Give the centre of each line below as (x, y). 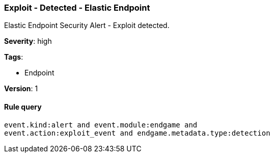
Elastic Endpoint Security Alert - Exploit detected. (87, 25)
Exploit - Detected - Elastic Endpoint (77, 8)
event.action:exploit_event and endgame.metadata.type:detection (137, 133)
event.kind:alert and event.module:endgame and (101, 125)
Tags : (14, 57)
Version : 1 (21, 89)
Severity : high (28, 41)
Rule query (23, 107)
